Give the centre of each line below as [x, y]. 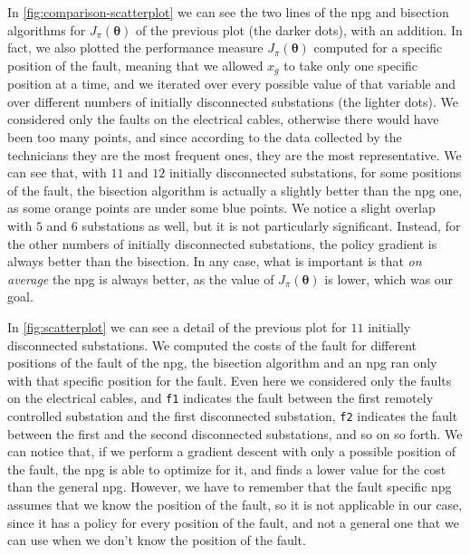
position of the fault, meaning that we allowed [135, 65]
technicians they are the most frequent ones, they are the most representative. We [235, 154]
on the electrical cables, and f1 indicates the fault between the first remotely [221, 398]
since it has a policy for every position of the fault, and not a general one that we [233, 522]
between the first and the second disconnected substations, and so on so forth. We [235, 433]
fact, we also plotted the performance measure [135, 48]
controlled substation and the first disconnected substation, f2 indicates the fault [233, 415]
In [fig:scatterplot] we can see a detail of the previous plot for [177, 326]
